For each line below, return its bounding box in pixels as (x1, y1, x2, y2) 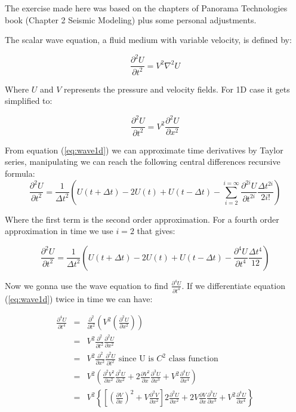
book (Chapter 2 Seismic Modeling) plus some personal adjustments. (5, 13, 257, 26)
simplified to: (5, 94, 53, 107)
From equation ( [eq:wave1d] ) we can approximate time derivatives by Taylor (5, 143, 283, 156)
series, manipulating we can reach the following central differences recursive (5, 155, 280, 168)
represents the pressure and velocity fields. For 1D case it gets (64, 82, 290, 95)
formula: (5, 167, 35, 179)
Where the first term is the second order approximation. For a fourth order (5, 213, 279, 225)
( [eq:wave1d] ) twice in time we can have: (5, 292, 153, 305)
